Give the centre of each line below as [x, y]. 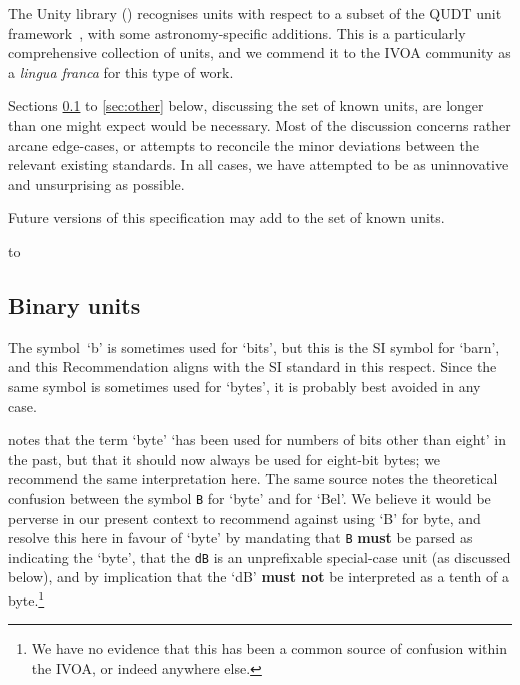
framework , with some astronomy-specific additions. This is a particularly [237, 32]
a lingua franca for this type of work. [121, 71]
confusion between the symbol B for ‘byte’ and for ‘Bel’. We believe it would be [249, 497]
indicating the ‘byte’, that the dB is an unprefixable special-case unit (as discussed [259, 556]
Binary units [74, 304]
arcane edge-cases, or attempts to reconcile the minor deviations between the [243, 144]
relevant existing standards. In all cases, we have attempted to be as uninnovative [258, 164]
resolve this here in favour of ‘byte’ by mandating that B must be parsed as [240, 537]
